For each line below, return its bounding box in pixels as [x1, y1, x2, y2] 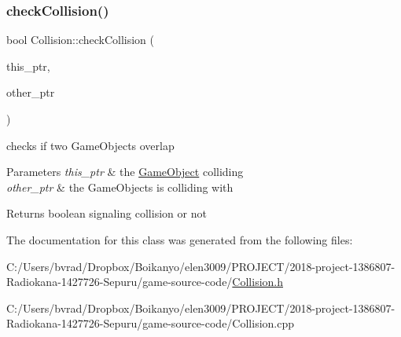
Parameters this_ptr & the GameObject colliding [6, 163, 244, 180]
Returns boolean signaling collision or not [6, 205, 207, 222]
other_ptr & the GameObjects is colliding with [6, 178, 234, 195]
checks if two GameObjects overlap [6, 137, 175, 153]
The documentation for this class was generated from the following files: [6, 231, 353, 247]
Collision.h [232, 273, 284, 290]
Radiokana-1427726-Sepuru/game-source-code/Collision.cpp [6, 315, 295, 332]
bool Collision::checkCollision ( [6, 31, 155, 48]
